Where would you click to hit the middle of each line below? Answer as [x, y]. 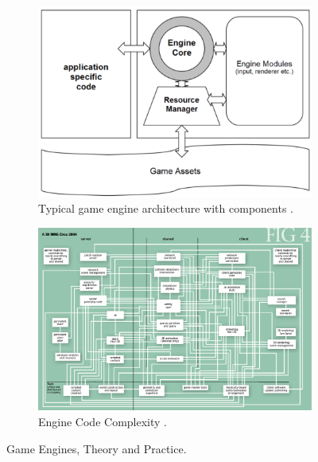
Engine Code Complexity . [103, 422]
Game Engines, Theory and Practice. [97, 448]
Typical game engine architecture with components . [166, 208]
